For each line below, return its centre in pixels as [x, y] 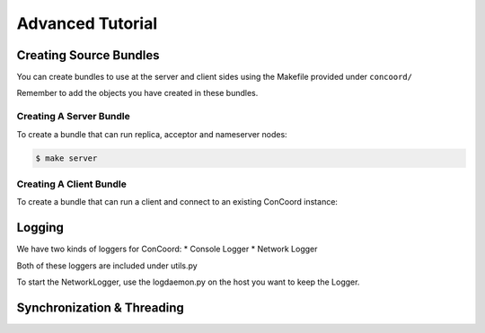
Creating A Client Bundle [72, 184]
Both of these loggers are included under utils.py [107, 266]
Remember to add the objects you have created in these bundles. [137, 93]
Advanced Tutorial [87, 23]
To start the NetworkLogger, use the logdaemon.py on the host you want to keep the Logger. [188, 282]
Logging [40, 228]
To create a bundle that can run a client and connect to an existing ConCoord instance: [177, 202]
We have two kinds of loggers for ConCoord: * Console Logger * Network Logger [167, 249]
